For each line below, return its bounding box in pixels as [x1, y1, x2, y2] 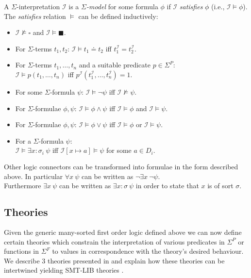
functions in [4, 246, 39, 256]
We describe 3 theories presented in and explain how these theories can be [4, 255, 225, 265]
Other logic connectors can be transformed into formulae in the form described [4, 161, 238, 171]
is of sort [207, 180, 234, 191]
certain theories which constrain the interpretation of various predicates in [4, 236, 225, 246]
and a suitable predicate [79, 60, 151, 70]
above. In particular [4, 171, 63, 181]
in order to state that [135, 180, 199, 191]
